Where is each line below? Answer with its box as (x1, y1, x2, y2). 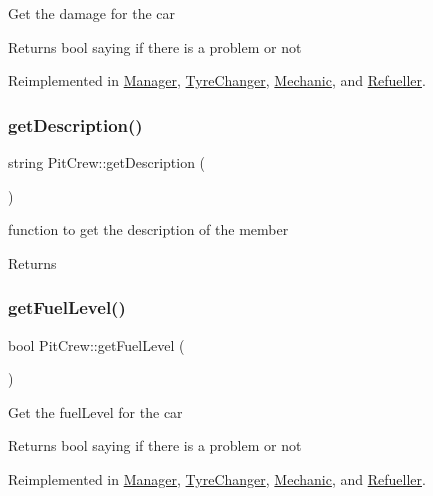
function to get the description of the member (8, 219, 289, 240)
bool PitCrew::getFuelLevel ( (8, 334, 185, 355)
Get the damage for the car (8, 3, 175, 23)
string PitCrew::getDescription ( (8, 152, 206, 172)
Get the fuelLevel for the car (8, 401, 183, 422)
